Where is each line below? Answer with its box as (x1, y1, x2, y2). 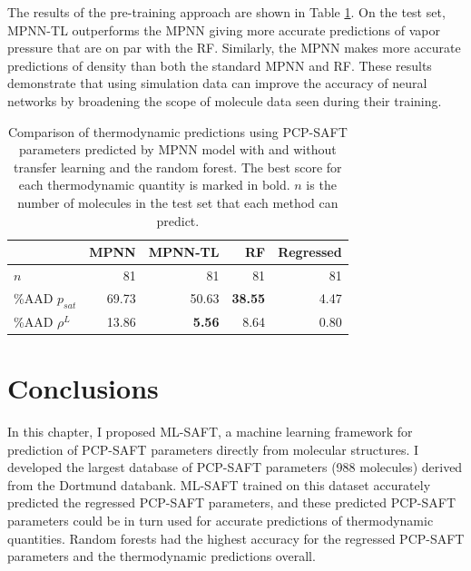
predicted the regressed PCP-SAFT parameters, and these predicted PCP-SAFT (7, 493, 456, 512)
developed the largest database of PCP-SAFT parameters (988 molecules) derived (7, 458, 463, 477)
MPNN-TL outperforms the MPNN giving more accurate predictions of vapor (7, 20, 440, 39)
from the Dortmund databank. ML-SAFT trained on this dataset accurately (7, 475, 431, 494)
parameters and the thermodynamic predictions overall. (7, 546, 316, 566)
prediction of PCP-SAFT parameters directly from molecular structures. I (7, 439, 419, 458)
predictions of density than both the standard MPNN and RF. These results (7, 55, 432, 74)
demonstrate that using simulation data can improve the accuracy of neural (7, 74, 427, 93)
